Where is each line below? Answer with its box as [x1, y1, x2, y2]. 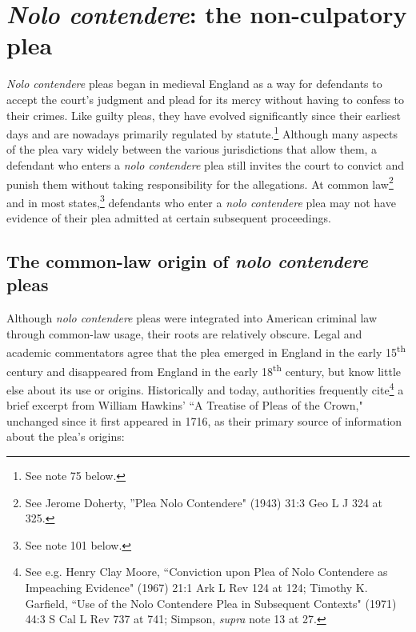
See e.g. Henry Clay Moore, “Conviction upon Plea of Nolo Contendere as [25, 563, 388, 580]
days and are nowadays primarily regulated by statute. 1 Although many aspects [6, 123, 398, 142]
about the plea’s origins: [6, 428, 125, 445]
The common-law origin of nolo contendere [6, 249, 368, 274]
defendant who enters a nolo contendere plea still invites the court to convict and [6, 156, 404, 173]
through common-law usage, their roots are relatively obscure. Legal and [6, 325, 362, 342]
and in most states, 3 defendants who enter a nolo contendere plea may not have [6, 191, 396, 210]
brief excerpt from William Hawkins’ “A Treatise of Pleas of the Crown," [6, 397, 363, 414]
